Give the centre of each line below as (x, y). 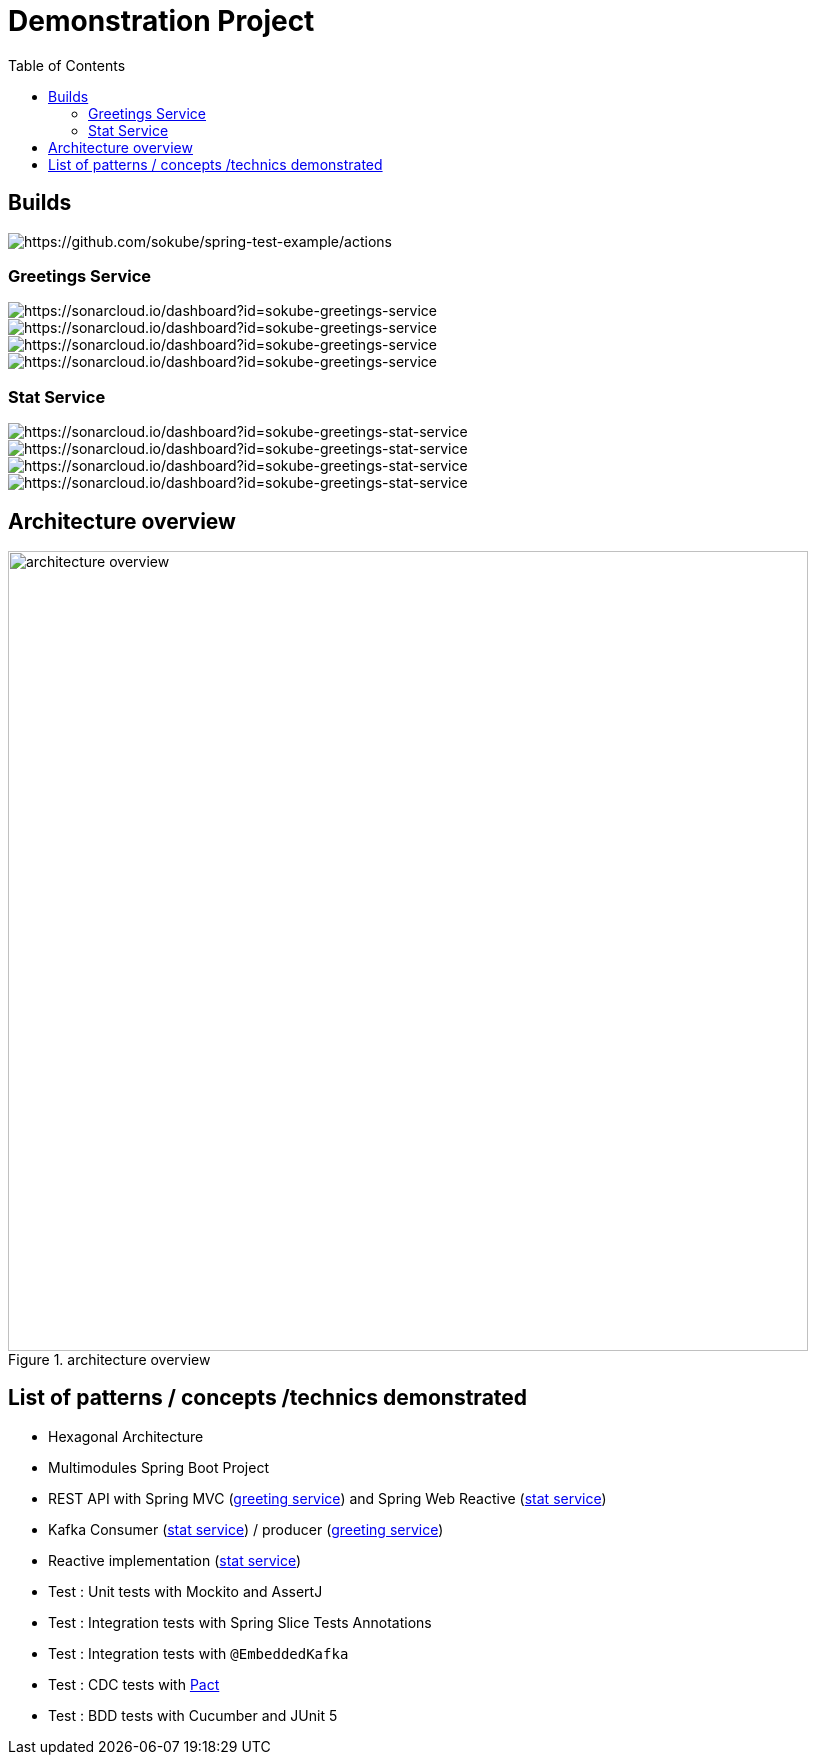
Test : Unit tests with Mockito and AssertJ (185, 1591)
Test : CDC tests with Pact (134, 1684)
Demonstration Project (161, 21)
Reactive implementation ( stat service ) (175, 1560)
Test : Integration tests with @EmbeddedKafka (198, 1653)
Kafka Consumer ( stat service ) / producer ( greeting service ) (246, 1529)
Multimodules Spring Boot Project (158, 1467)
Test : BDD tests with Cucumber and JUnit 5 (193, 1715)
